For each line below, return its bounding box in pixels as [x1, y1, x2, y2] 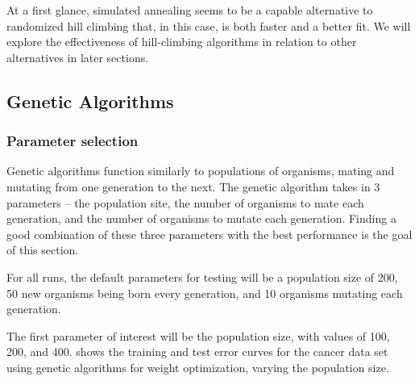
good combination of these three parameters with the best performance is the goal [6, 225, 413, 242]
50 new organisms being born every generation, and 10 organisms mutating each [6, 284, 403, 301]
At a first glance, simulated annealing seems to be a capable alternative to [6, 2, 373, 18]
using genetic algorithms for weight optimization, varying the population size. [6, 358, 389, 375]
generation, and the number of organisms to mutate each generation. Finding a [6, 210, 396, 227]
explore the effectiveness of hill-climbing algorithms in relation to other [6, 33, 357, 50]
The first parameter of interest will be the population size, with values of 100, [6, 327, 390, 344]
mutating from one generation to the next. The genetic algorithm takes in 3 [6, 178, 380, 195]
